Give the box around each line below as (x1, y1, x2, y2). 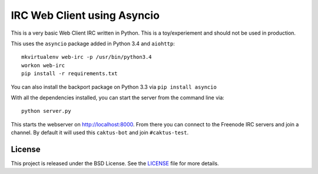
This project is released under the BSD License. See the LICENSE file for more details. (11, 159, 219, 167)
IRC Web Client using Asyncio (11, 9, 160, 22)
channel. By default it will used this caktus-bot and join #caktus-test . (11, 129, 188, 136)
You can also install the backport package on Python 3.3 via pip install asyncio (11, 83, 217, 91)
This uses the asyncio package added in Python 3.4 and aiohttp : (11, 40, 175, 47)
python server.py (21, 108, 71, 115)
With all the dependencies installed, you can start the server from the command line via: (11, 94, 225, 101)
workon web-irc (21, 62, 65, 69)
